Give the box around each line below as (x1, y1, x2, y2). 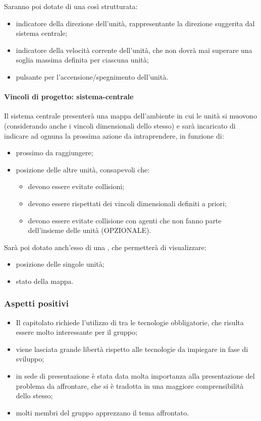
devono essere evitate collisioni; (28, 181, 125, 192)
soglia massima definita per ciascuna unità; (16, 54, 149, 65)
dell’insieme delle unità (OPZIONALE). (28, 225, 151, 235)
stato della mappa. (16, 275, 74, 286)
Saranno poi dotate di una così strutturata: (4, 1, 138, 11)
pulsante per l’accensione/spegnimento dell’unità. (16, 71, 169, 82)
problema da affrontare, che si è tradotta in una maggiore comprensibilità (16, 380, 244, 391)
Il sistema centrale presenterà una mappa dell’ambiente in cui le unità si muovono (4, 110, 257, 121)
